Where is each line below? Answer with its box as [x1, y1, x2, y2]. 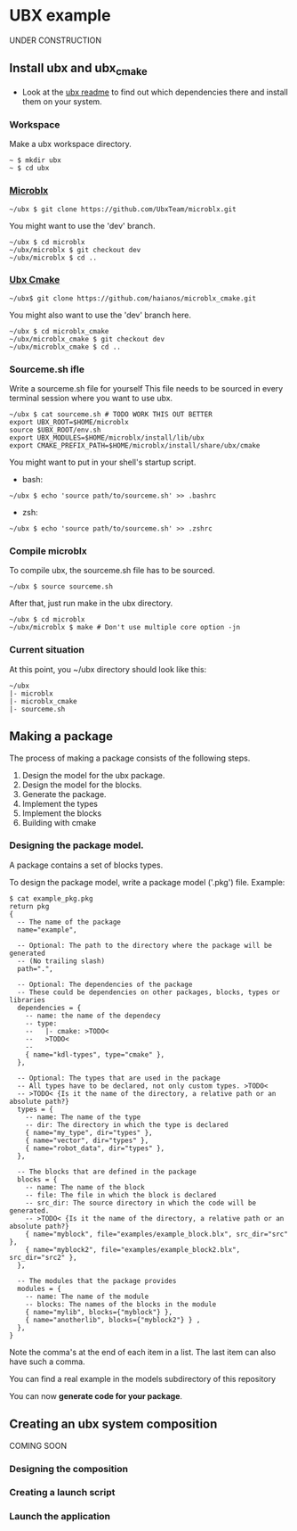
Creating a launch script [9, 1486, 116, 1499]
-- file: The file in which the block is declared [25, 1190, 217, 1199]
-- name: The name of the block [25, 1182, 145, 1191]
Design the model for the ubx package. [21, 770, 165, 780]
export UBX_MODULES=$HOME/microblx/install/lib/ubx [9, 433, 205, 442]
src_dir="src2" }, [9, 1253, 77, 1262]
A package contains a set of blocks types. [9, 860, 164, 870]
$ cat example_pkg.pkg [9, 893, 93, 903]
